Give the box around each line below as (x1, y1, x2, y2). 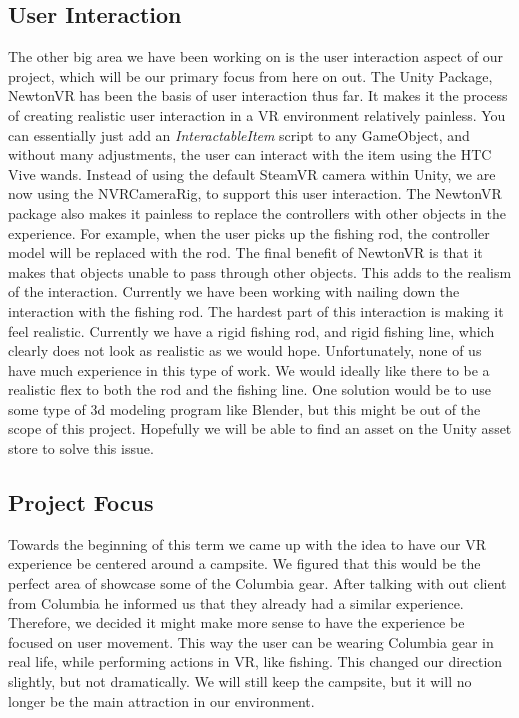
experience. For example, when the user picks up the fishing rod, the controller (8, 222, 490, 243)
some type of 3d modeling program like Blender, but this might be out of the (8, 398, 481, 419)
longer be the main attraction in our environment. (8, 690, 315, 711)
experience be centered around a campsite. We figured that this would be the (8, 553, 481, 574)
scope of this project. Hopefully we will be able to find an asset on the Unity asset (8, 418, 512, 439)
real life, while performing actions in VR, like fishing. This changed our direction (8, 651, 503, 672)
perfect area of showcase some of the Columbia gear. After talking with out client (8, 573, 507, 594)
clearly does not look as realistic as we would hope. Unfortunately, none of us (8, 340, 482, 361)
